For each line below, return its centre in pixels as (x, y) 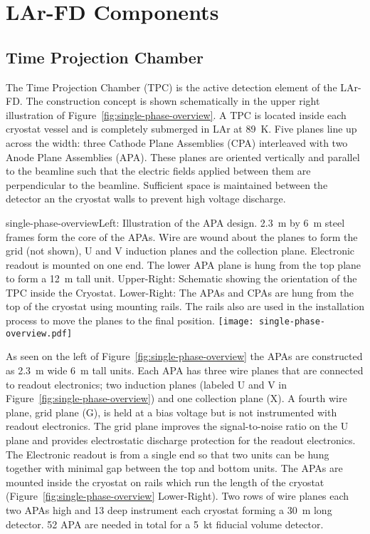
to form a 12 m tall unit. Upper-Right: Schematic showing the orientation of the (181, 278)
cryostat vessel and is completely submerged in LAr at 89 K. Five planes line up (181, 129)
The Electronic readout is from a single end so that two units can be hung (168, 454)
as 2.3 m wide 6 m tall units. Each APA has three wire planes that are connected (185, 370)
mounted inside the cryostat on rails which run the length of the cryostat (165, 482)
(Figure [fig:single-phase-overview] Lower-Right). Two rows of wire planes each (178, 496)
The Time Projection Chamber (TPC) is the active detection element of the (171, 87)
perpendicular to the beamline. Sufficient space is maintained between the (167, 184)
